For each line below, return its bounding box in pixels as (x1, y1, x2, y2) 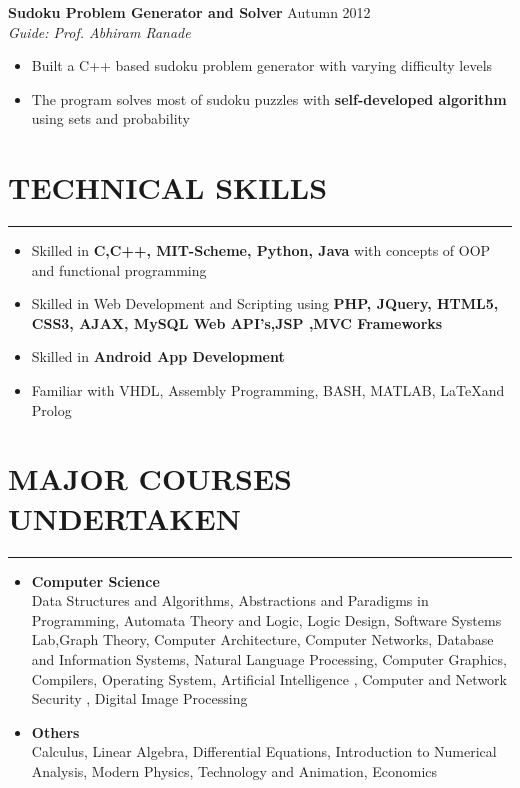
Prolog (31, 399, 72, 420)
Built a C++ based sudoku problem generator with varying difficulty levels (31, 55, 493, 76)
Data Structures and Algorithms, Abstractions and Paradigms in (31, 590, 429, 611)
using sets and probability (31, 108, 190, 129)
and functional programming (31, 259, 207, 280)
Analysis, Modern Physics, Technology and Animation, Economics (31, 760, 438, 781)
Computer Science (31, 570, 160, 591)
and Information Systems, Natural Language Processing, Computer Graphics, (31, 648, 507, 669)
